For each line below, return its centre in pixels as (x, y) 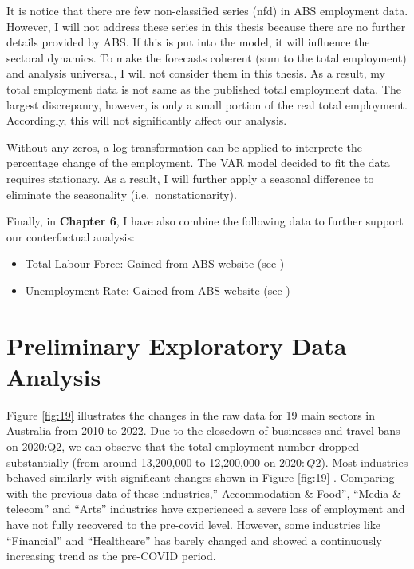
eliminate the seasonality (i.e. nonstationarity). (122, 194)
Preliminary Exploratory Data (177, 345)
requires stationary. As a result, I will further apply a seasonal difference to (190, 178)
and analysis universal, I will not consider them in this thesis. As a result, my (196, 73)
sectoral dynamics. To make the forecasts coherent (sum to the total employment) (207, 57)
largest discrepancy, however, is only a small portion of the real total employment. (207, 104)
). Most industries (365, 462)
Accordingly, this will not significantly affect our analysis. (147, 120)
